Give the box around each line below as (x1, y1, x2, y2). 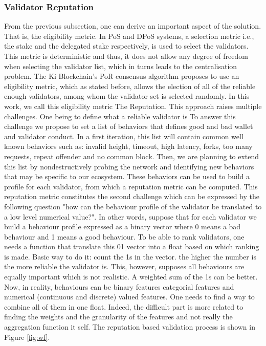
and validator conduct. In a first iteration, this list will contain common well (4, 131, 243, 141)
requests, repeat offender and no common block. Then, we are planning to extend (4, 150, 259, 161)
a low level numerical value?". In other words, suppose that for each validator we (4, 211, 257, 222)
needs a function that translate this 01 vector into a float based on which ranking (4, 241, 259, 252)
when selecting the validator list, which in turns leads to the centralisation (4, 60, 237, 71)
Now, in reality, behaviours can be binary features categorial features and (4, 281, 234, 292)
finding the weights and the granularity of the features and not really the (4, 311, 233, 322)
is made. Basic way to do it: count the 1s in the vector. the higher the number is (4, 251, 256, 262)
